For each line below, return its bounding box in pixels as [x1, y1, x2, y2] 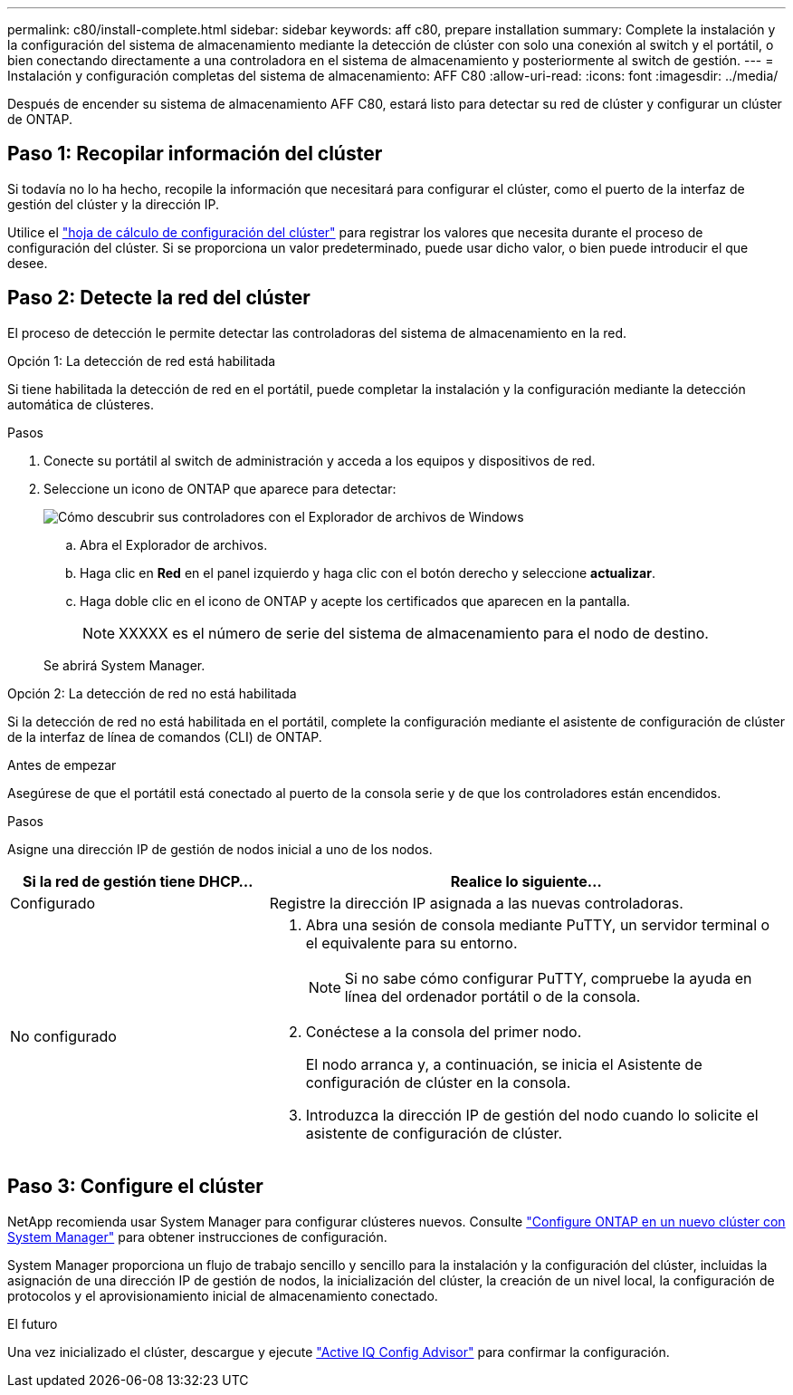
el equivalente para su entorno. [305, 933, 518, 952]
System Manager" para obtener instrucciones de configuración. [7, 1228, 387, 1245]
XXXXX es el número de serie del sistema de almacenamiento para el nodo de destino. [119, 623, 709, 642]
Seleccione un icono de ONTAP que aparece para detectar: [43, 480, 396, 496]
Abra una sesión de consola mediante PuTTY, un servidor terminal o [305, 915, 770, 934]
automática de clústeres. [7, 396, 154, 412]
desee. [7, 255, 48, 271]
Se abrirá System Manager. [43, 657, 205, 673]
